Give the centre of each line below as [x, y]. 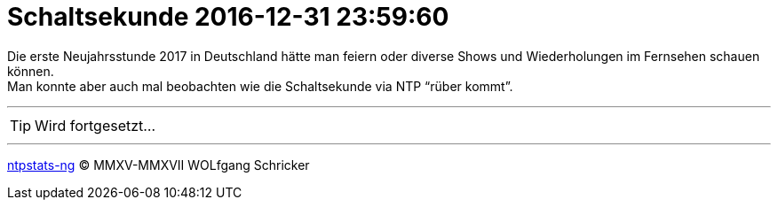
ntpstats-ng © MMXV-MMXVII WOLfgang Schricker [159, 165]
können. [31, 71]
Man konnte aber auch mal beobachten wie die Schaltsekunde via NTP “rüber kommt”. [260, 86]
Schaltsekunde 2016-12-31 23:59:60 [228, 17]
